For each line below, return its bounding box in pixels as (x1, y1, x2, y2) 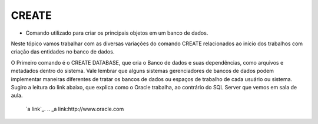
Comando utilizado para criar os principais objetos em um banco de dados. (25, 29, 208, 36)
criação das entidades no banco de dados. (11, 48, 115, 55)
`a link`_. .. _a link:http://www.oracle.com (25, 105, 124, 112)
